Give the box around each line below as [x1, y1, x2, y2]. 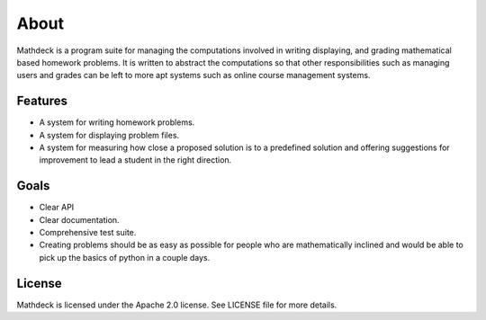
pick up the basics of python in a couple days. [39, 252, 211, 262]
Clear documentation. [39, 214, 121, 225]
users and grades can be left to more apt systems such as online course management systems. [16, 70, 371, 81]
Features [16, 93, 67, 109]
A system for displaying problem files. [39, 129, 180, 140]
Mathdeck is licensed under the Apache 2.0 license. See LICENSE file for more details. [16, 299, 337, 310]
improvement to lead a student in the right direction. [39, 155, 232, 165]
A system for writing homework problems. [39, 117, 195, 128]
